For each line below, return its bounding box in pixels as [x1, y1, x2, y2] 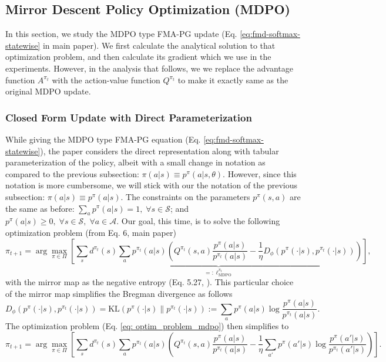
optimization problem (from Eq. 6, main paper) [5, 226, 176, 238]
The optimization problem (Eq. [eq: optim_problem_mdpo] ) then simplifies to [5, 320, 289, 332]
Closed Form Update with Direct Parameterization [5, 110, 252, 124]
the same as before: [5, 202, 75, 214]
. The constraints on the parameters [120, 190, 250, 202]
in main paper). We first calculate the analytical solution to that [42, 39, 276, 51]
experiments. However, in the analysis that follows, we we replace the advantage [5, 62, 293, 74]
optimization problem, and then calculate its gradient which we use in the [5, 50, 271, 63]
